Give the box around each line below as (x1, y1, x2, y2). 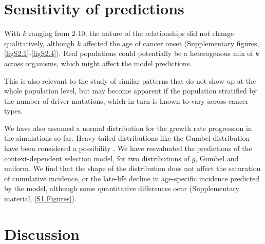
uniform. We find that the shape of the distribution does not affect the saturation (4, 163, 261, 174)
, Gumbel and (195, 153, 239, 163)
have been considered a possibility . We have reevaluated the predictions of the (4, 143, 252, 154)
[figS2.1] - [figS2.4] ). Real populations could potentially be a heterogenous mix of (4, 48, 253, 59)
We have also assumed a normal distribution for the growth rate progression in (4, 122, 252, 133)
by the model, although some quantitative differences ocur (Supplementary (4, 183, 240, 194)
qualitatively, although (4, 37, 75, 48)
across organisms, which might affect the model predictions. (4, 58, 192, 68)
